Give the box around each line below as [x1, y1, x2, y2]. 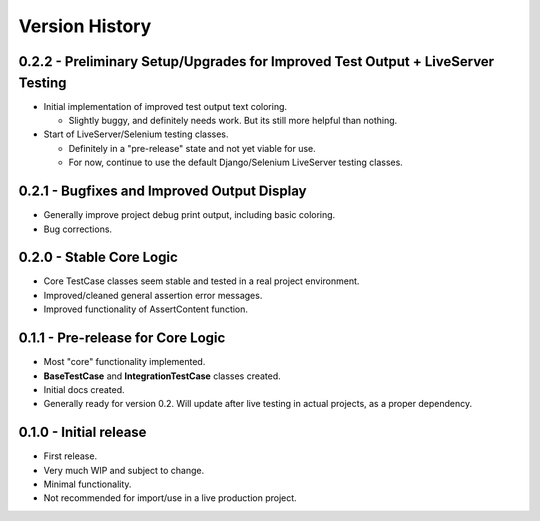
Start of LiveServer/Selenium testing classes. [43, 128, 229, 140]
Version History [18, 15, 152, 37]
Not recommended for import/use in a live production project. [43, 492, 297, 504]
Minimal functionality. [43, 478, 132, 490]
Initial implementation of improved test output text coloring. [43, 100, 288, 112]
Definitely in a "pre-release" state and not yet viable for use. [68, 142, 317, 154]
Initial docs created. [43, 383, 125, 395]
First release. [43, 450, 98, 462]
